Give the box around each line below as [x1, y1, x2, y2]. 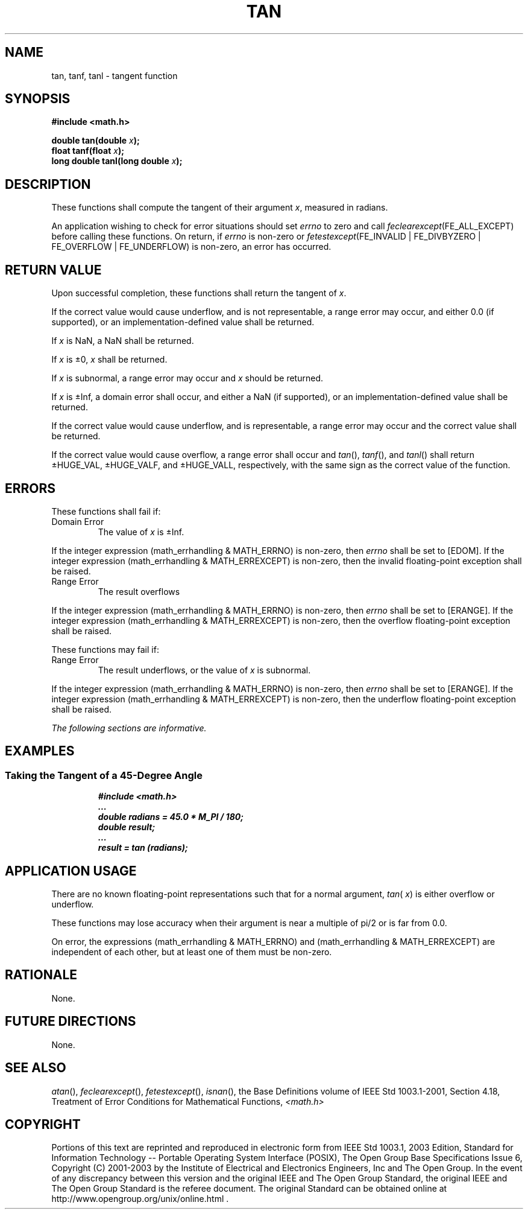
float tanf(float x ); [51, 145, 124, 156]
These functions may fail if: [51, 644, 159, 655]
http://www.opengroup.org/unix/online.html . [51, 1193, 229, 1204]
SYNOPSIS [5, 91, 71, 107]
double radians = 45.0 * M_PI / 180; [98, 812, 244, 822]
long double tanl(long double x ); [51, 156, 183, 167]
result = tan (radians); [98, 842, 188, 853]
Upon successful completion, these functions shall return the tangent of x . [51, 288, 347, 299]
